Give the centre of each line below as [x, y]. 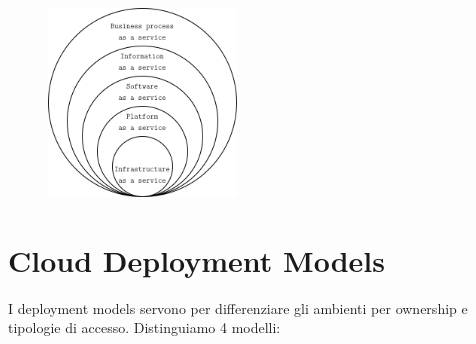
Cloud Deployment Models [196, 259]
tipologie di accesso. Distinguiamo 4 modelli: [144, 327]
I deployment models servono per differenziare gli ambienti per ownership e [238, 307]
